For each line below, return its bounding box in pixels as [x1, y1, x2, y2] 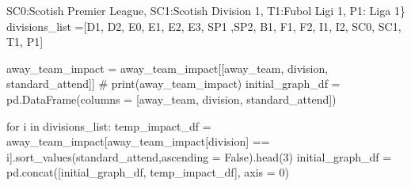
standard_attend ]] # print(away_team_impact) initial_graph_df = [6, 75, 341, 92]
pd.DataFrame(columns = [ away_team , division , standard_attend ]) [6, 90, 337, 107]
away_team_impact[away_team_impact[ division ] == [6, 133, 270, 150]
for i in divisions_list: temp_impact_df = [6, 117, 211, 134]
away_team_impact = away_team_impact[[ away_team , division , [6, 59, 329, 76]
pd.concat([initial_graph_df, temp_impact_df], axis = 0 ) [6, 164, 289, 180]
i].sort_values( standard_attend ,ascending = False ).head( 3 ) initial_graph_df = [6, 148, 392, 165]
